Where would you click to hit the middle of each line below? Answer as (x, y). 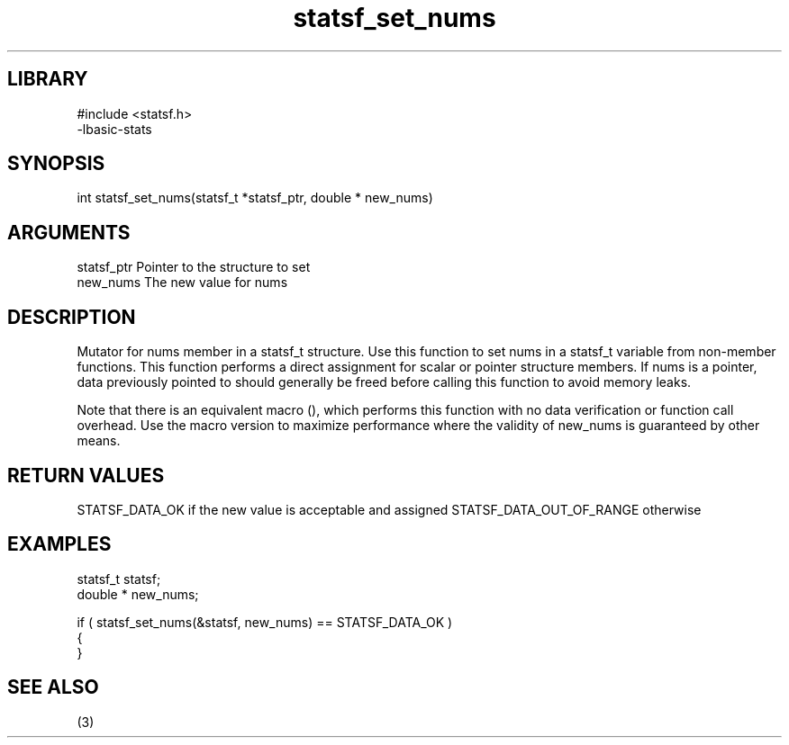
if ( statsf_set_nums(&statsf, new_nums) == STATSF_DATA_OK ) (265, 622)
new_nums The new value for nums (182, 283)
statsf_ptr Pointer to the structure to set (194, 267)
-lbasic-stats (114, 129)
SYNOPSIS (56, 164)
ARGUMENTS (69, 232)
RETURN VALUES (86, 475)
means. (99, 441)
